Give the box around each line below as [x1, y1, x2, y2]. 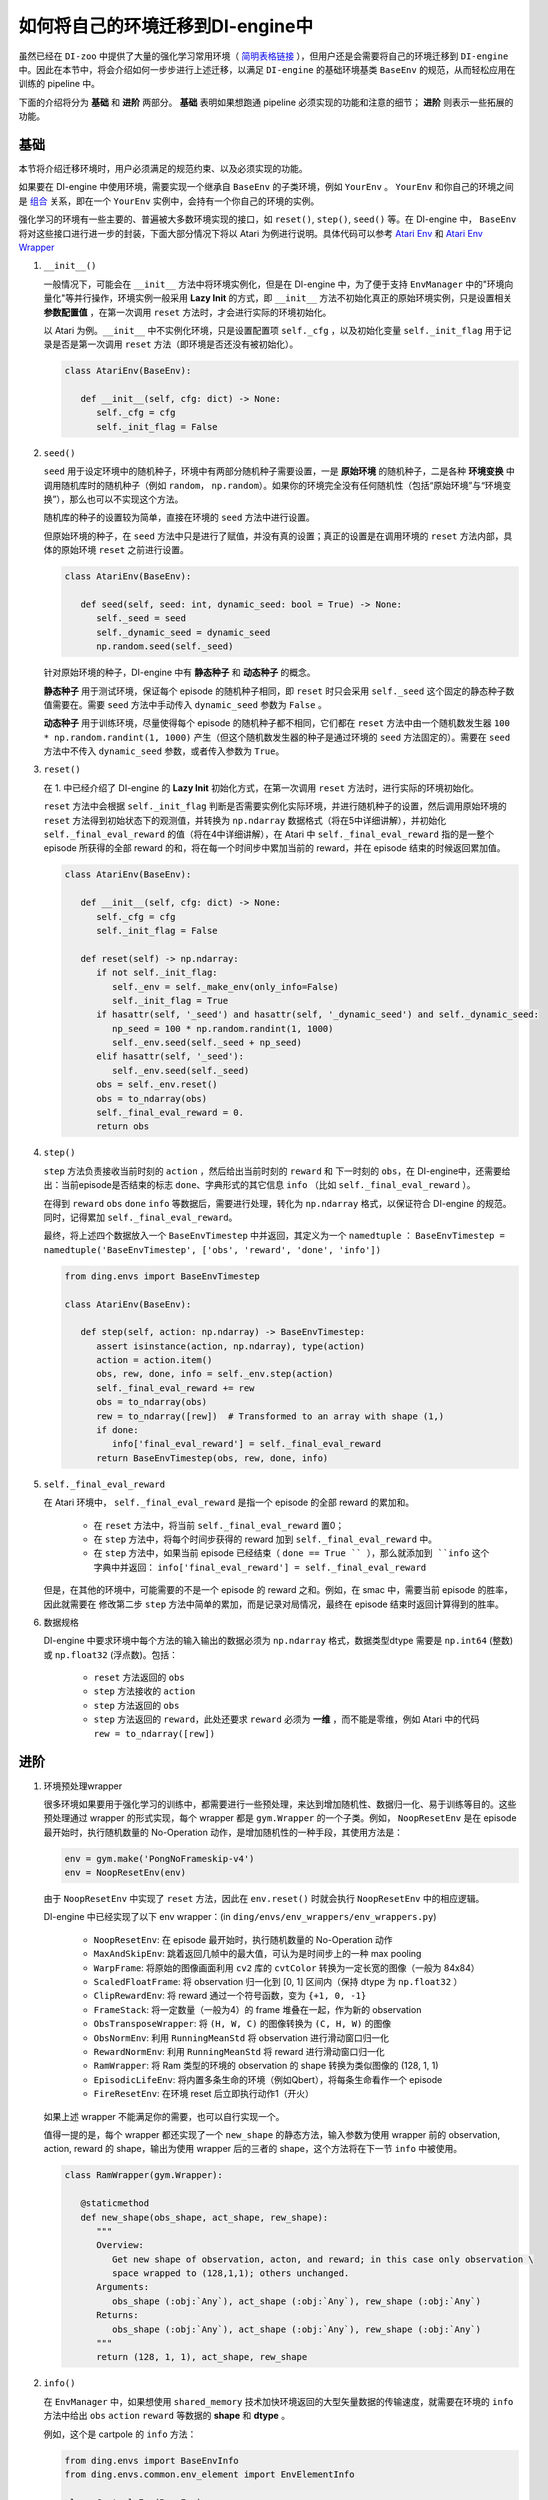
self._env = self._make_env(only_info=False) [111, 981, 339, 992]
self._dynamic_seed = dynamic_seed [96, 626, 271, 638]
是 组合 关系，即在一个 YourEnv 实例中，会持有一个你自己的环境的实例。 [18, 195, 320, 207]
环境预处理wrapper [43, 1780, 123, 1792]
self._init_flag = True [111, 995, 229, 1006]
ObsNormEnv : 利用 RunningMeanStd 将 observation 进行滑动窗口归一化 [93, 2031, 390, 2044]
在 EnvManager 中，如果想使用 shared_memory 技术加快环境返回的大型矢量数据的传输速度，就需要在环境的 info [43, 2395, 514, 2407]
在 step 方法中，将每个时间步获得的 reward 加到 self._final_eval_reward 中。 [93, 1533, 438, 1545]
